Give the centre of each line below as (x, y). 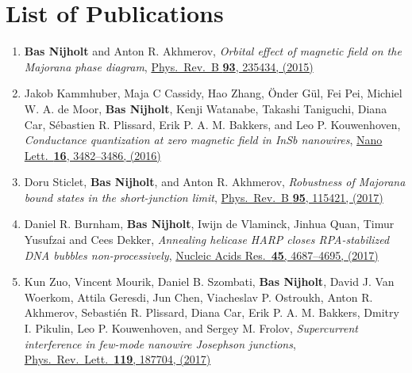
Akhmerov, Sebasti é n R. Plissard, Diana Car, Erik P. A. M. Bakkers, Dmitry (212, 312)
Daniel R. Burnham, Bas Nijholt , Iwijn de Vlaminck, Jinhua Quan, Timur (209, 224)
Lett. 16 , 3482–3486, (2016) (92, 155)
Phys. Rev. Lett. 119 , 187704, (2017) (117, 359)
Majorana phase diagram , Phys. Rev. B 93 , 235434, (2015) (169, 66)
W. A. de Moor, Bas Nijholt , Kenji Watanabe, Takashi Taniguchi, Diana (206, 108)
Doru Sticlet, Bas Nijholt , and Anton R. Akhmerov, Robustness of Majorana (215, 182)
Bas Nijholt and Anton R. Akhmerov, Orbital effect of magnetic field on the (213, 51)
